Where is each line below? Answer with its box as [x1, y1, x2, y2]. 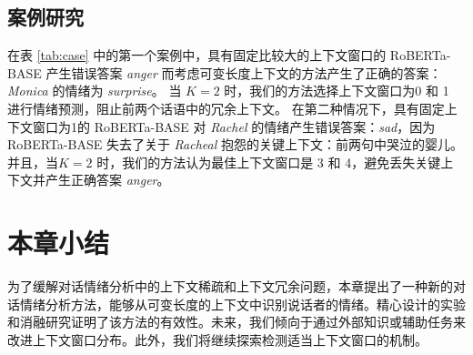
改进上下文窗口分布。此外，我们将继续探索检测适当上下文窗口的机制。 [7, 330, 428, 349]
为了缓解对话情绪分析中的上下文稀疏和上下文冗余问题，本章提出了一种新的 [7, 277, 453, 296]
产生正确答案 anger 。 [45, 170, 170, 189]
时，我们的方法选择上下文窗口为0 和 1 [224, 81, 449, 100]
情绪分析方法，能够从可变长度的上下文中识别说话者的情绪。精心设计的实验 [19, 294, 466, 313]
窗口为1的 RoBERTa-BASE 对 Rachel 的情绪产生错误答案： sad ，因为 [32, 117, 436, 136]
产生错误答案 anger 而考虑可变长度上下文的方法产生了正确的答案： [45, 63, 442, 82]
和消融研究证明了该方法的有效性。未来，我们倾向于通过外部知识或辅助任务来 [7, 312, 466, 331]
